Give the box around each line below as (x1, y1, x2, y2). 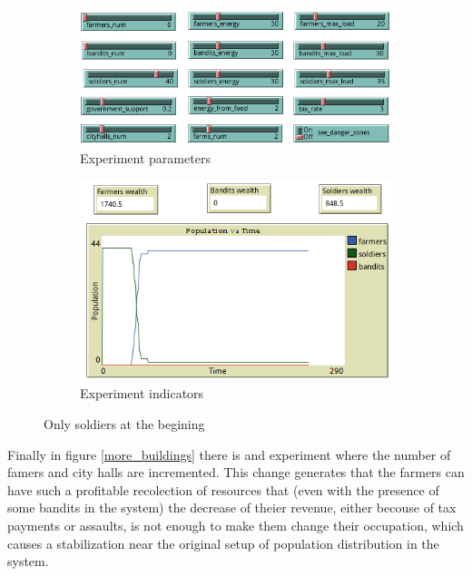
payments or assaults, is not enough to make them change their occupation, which (7, 515, 464, 534)
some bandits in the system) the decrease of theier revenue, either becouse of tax (7, 498, 457, 517)
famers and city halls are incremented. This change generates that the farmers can (7, 463, 465, 482)
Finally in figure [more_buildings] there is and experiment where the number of (7, 444, 451, 464)
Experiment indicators (80, 384, 204, 403)
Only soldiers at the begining (44, 415, 205, 433)
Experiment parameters (80, 148, 211, 167)
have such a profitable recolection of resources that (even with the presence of (7, 480, 439, 499)
